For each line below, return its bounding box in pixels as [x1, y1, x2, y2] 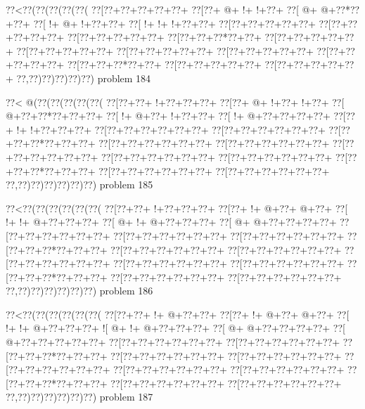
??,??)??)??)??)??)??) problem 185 [6, 177, 153, 192]
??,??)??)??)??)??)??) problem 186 [6, 283, 153, 298]
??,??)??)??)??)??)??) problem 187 [6, 389, 153, 404]
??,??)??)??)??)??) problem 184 [16, 70, 151, 85]
